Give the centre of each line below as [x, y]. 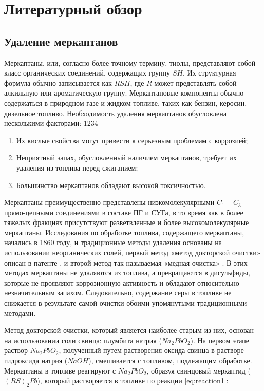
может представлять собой [195, 82]
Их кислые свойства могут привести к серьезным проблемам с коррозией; [132, 140]
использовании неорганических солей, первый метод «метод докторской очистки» [133, 253]
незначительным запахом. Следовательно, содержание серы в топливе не [118, 293]
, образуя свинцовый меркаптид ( [199, 370]
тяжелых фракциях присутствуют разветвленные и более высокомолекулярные [127, 222]
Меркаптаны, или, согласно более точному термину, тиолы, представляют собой [130, 62]
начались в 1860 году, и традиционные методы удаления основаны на [113, 242]
